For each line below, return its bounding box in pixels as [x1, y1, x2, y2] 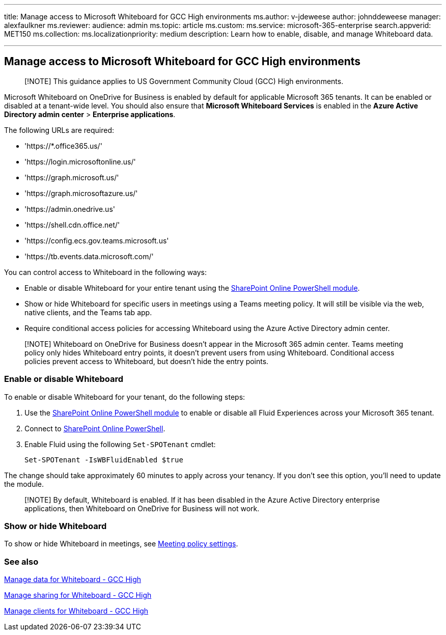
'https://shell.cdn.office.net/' [24, 220, 120, 229]
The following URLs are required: [4, 125, 115, 134]
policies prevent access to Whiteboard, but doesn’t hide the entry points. [24, 356, 269, 366]
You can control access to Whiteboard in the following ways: [4, 267, 207, 277]
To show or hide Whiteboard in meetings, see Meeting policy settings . [4, 539, 238, 548]
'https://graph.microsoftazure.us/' [24, 188, 138, 198]
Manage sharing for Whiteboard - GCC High [4, 591, 152, 600]
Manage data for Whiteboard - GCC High [4, 575, 142, 584]
